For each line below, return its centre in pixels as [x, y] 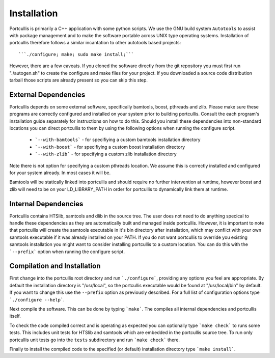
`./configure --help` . [37, 299]
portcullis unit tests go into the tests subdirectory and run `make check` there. [95, 340]
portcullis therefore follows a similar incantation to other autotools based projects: [95, 43]
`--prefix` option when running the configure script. [67, 252]
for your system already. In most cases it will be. [60, 173]
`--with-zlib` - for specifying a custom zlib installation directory [106, 154]
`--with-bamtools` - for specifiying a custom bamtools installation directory [118, 140]
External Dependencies [47, 94]
